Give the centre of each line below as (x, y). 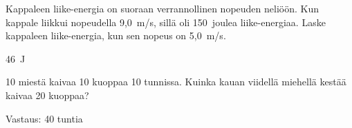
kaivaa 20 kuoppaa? (47, 95)
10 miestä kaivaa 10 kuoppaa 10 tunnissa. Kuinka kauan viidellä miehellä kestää (176, 82)
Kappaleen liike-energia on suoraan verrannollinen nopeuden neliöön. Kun (162, 8)
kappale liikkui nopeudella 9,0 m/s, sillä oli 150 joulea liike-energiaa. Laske (166, 22)
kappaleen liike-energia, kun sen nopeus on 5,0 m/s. (116, 35)
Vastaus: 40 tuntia (44, 118)
